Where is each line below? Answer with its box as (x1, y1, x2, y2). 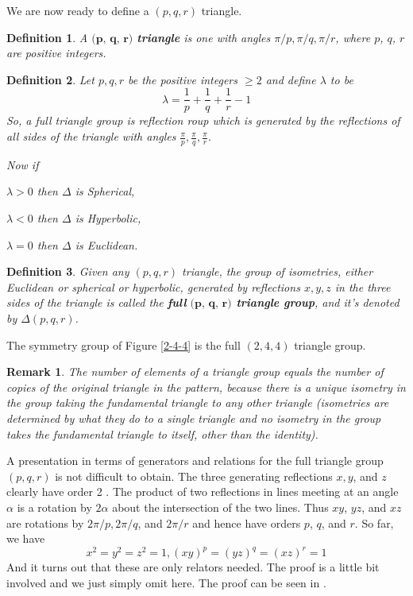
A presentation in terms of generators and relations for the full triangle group (6, 452, 384, 469)
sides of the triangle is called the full (6, 294, 187, 311)
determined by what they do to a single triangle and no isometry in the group (6, 409, 381, 426)
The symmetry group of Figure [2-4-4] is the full (6, 336, 241, 353)
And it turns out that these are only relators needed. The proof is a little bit (6, 559, 380, 575)
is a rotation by (17, 498, 92, 515)
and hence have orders (192, 514, 301, 531)
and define (265, 71, 316, 87)
